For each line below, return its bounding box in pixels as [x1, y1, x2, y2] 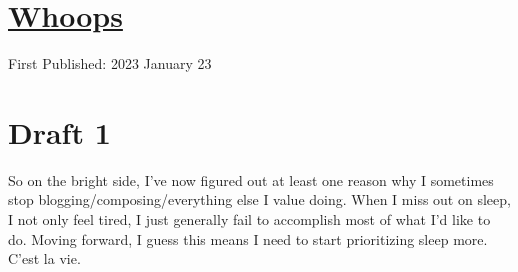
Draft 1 [8, 111, 111, 152]
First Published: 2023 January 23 [8, 53, 212, 74]
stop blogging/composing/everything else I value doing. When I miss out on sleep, [8, 189, 511, 210]
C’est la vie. [8, 248, 81, 269]
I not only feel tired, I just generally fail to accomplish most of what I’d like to [8, 209, 491, 230]
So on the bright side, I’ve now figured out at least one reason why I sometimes [8, 169, 494, 190]
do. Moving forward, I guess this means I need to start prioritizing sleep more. [8, 228, 488, 249]
